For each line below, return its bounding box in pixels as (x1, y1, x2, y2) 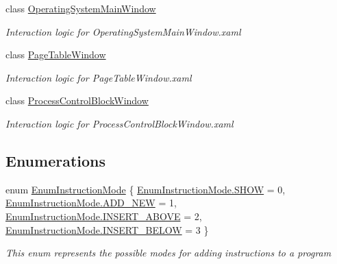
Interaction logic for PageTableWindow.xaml (5, 70, 192, 84)
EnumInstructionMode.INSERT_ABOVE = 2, (5, 208, 202, 223)
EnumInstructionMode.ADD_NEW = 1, (5, 195, 177, 210)
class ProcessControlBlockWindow (5, 93, 149, 108)
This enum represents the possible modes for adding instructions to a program (5, 245, 332, 260)
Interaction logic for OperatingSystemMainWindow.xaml (5, 24, 241, 38)
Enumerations (5, 149, 106, 171)
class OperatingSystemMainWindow (5, 1, 156, 15)
